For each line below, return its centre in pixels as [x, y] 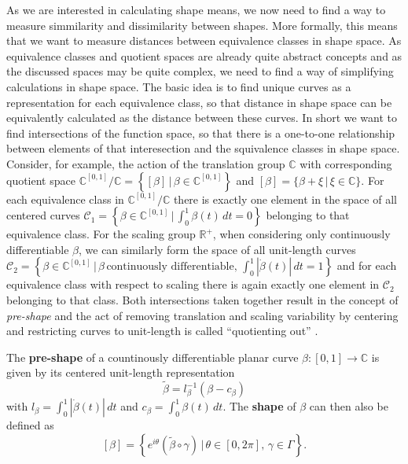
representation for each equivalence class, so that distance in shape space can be [199, 102]
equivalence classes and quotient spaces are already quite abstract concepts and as [204, 55]
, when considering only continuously [301, 234]
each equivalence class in [65, 199]
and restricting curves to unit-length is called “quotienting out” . [162, 331]
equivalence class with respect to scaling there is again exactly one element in [193, 284]
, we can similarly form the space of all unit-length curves [217, 249]
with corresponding [346, 163]
